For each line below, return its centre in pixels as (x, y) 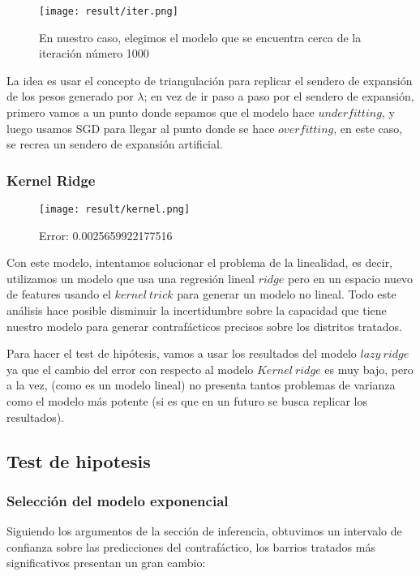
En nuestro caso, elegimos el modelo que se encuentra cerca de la (200, 37)
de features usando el (59, 294)
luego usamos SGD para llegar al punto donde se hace (141, 128)
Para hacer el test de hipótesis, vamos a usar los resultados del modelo (182, 353)
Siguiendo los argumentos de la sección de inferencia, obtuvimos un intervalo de (204, 531)
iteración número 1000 (94, 53)
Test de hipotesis (79, 460)
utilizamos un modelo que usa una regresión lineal (131, 278)
